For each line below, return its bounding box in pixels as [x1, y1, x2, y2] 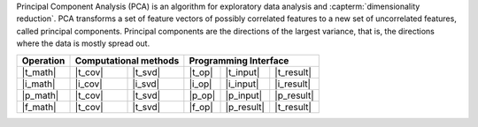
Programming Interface [189, 54, 289, 66]
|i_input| [225, 78, 259, 90]
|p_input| [225, 89, 263, 101]
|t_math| [21, 66, 57, 78]
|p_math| [21, 89, 59, 101]
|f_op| [189, 101, 213, 113]
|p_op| [189, 89, 216, 101]
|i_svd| [132, 78, 159, 90]
